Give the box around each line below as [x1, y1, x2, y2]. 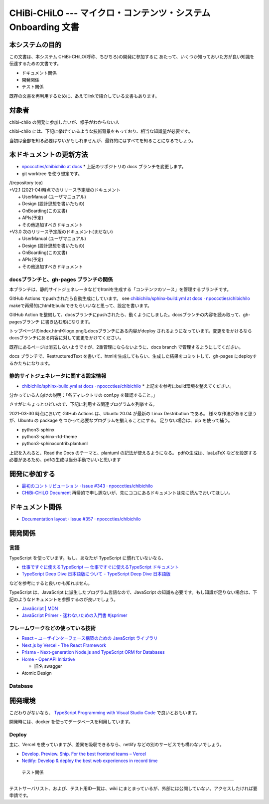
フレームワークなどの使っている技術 [9, 625, 96, 632]
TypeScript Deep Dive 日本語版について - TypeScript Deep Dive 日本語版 [21, 571, 171, 577]
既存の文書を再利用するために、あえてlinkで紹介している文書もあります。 [9, 93, 159, 99]
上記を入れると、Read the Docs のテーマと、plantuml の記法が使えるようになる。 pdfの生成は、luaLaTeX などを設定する [9, 450, 258, 456]
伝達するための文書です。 [9, 60, 62, 67]
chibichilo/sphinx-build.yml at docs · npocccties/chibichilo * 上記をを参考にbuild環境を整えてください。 [21, 383, 234, 389]
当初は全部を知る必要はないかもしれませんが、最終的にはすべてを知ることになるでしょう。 [9, 137, 196, 143]
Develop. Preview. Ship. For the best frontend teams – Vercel [21, 751, 146, 757]
